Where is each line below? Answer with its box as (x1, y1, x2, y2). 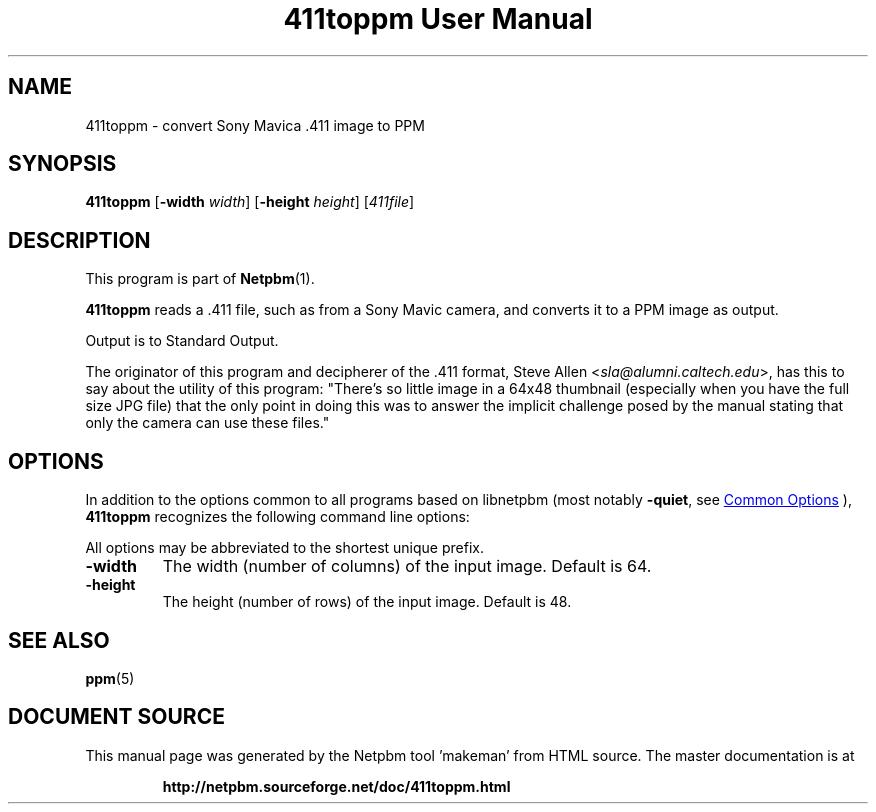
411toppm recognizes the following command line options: (85, 508, 470, 526)
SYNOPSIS (8, 151, 117, 177)
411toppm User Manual (283, 2, 593, 36)
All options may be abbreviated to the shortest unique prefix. (85, 539, 484, 557)
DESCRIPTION (8, 227, 151, 253)
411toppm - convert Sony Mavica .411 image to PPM (85, 116, 425, 134)
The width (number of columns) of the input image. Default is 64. (162, 556, 652, 577)
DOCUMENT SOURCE (8, 704, 225, 730)
